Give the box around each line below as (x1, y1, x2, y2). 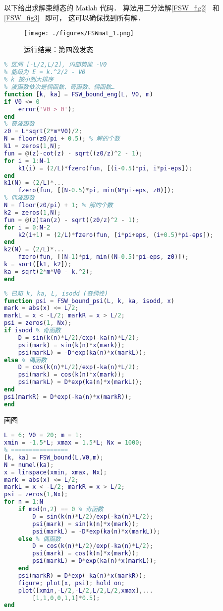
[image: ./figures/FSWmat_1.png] (24, 30, 134, 37)
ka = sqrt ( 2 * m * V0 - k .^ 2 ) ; (4, 268, 93, 275)
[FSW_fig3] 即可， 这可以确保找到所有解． (4, 12, 145, 22)
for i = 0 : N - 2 (4, 224, 51, 231)
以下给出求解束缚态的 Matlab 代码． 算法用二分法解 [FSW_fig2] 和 (4, 2, 220, 12)
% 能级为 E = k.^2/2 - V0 (4, 69, 86, 76)
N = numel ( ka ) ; (4, 461, 54, 468)
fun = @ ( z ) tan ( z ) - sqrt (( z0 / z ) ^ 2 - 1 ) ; (4, 216, 139, 224)
